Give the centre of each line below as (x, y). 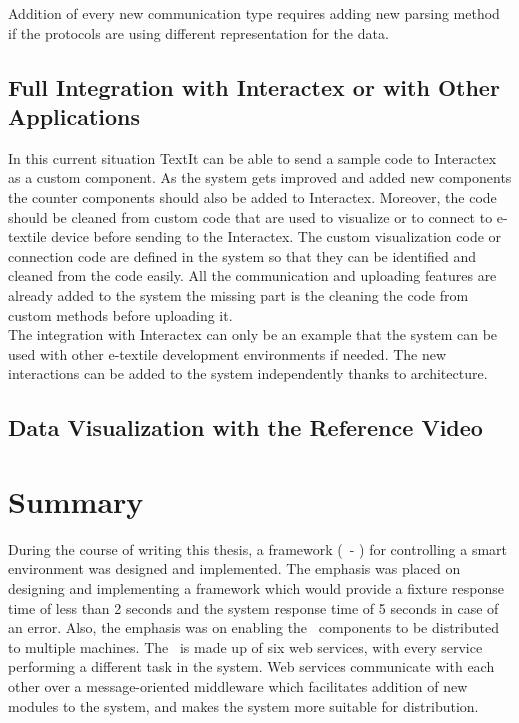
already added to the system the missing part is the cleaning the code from (238, 294)
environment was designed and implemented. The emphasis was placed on (234, 568)
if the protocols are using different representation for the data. (198, 32)
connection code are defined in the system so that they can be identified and (242, 255)
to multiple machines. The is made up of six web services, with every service (245, 646)
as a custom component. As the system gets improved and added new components (260, 177)
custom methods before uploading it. (120, 314)
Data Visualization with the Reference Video (245, 427)
